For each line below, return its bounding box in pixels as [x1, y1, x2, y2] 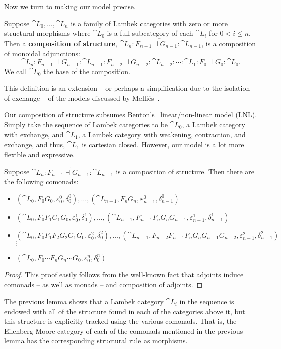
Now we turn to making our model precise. [4, 1, 136, 11]
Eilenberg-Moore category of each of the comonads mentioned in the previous [4, 325, 243, 336]
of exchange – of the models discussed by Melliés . [4, 92, 160, 103]
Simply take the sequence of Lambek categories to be [4, 119, 168, 130]
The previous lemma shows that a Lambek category [4, 296, 164, 306]
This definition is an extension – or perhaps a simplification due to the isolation [4, 83, 250, 93]
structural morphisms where [4, 28, 91, 38]
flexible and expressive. [4, 149, 75, 159]
